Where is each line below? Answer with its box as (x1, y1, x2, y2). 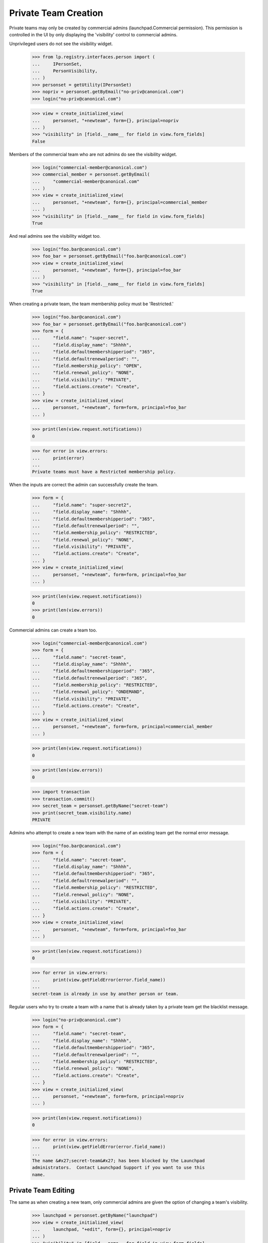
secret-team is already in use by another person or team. (32, 991, 179, 996)
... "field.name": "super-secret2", (32, 502, 132, 508)
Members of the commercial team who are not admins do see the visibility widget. (9, 151, 177, 157)
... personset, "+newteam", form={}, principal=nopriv (32, 117, 179, 123)
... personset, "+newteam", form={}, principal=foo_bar (32, 267, 182, 273)
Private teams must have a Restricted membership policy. (32, 469, 176, 475)
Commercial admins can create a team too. (9, 627, 97, 633)
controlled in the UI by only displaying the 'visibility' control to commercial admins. (9, 31, 178, 37)
